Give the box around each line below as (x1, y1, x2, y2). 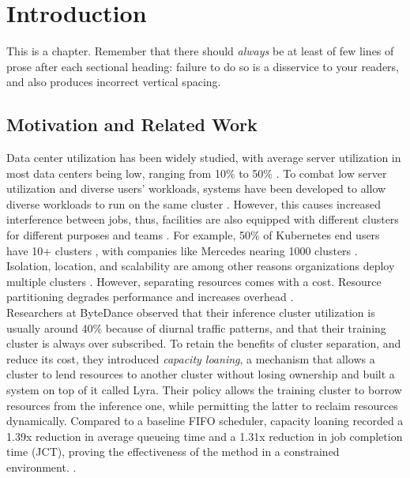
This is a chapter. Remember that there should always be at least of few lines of (6, 43, 394, 59)
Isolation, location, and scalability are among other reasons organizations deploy (6, 258, 395, 274)
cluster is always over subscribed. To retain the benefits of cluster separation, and (6, 335, 401, 352)
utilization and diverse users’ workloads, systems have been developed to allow (6, 180, 386, 197)
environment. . (6, 458, 77, 475)
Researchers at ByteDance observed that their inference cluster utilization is (6, 304, 375, 321)
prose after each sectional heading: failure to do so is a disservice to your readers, (6, 58, 399, 74)
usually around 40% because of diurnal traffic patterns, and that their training (6, 319, 386, 336)
